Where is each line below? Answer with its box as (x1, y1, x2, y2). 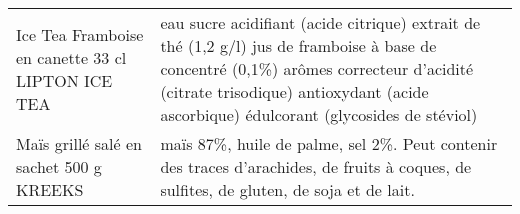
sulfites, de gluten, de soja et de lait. (160, 178, 415, 201)
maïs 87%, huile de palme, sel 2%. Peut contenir (160, 132, 498, 155)
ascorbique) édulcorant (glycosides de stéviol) (160, 103, 478, 126)
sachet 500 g (16, 155, 102, 178)
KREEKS (16, 178, 84, 201)
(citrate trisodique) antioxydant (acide (160, 80, 429, 103)
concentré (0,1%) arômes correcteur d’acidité (160, 57, 474, 80)
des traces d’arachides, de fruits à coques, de (160, 155, 472, 178)
